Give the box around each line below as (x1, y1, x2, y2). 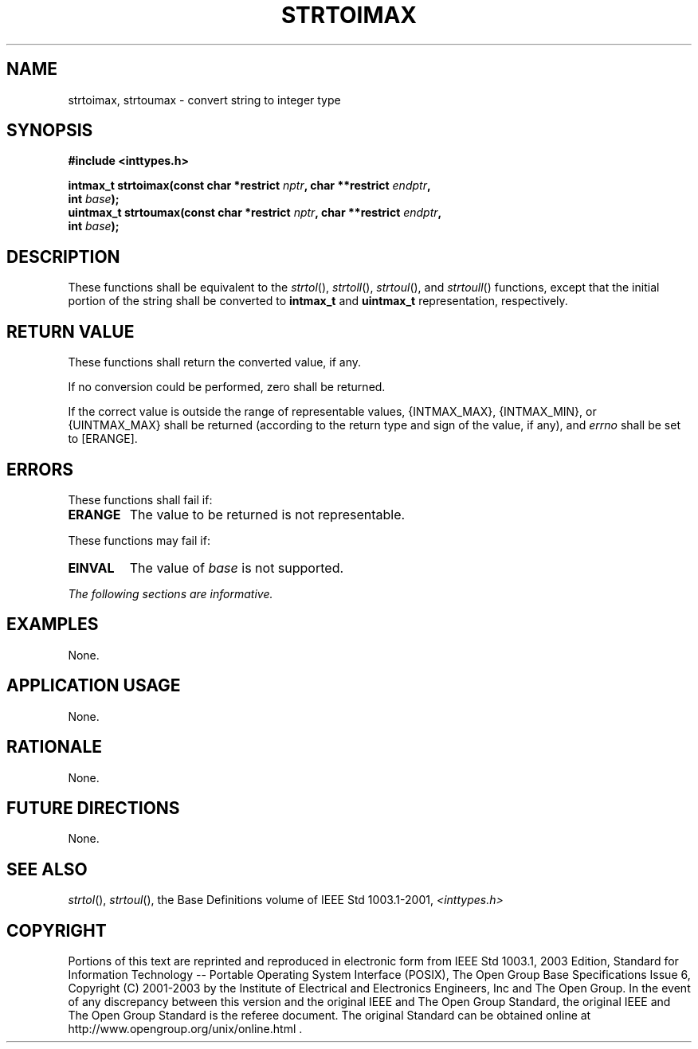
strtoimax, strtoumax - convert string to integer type (68, 92, 341, 107)
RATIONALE (6, 737, 103, 757)
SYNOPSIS (6, 120, 93, 141)
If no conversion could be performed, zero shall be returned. (68, 380, 386, 394)
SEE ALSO (6, 859, 88, 879)
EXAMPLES (6, 614, 99, 635)
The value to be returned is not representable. (129, 506, 406, 523)
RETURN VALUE (6, 321, 135, 342)
